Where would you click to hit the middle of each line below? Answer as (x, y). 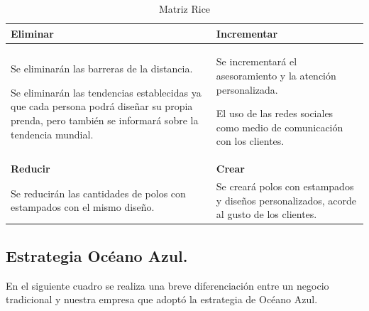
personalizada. (247, 89)
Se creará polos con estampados (285, 186)
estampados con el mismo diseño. (83, 207)
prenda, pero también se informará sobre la (105, 120)
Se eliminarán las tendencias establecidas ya (106, 92)
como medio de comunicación (280, 127)
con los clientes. (250, 141)
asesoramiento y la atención (276, 76)
